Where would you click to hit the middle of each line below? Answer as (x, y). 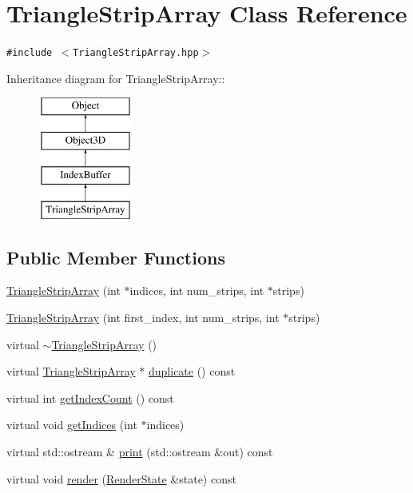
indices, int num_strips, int (197, 290)
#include (30, 53)
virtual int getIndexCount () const (90, 398)
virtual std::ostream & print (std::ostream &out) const (140, 451)
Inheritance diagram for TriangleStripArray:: (116, 78)
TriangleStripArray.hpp (136, 53)
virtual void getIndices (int (72, 425)
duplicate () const (192, 371)
